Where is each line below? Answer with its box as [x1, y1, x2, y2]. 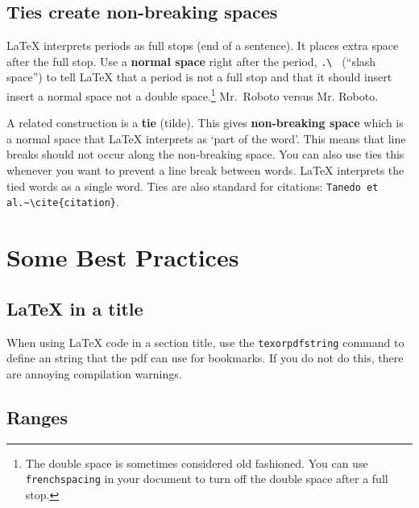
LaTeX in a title [6, 295, 143, 320]
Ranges [6, 404, 68, 429]
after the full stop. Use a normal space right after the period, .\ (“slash [6, 52, 376, 69]
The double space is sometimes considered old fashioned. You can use [25, 454, 368, 471]
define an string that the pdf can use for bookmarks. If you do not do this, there [6, 349, 404, 366]
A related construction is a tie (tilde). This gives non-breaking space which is [6, 114, 404, 131]
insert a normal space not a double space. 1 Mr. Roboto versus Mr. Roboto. [6, 85, 379, 104]
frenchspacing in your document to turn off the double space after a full [25, 470, 388, 487]
